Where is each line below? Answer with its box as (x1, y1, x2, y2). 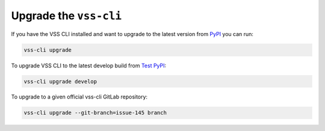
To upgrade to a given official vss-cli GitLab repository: (11, 93, 147, 100)
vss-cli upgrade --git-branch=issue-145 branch (23, 109, 167, 117)
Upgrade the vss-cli (11, 9, 122, 22)
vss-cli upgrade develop (23, 78, 97, 85)
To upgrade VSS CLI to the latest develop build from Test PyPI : (11, 62, 167, 69)
